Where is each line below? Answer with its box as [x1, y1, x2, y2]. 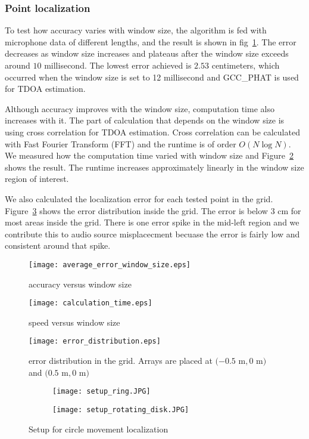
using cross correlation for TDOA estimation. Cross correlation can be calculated [5, 125, 300, 138]
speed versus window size [29, 316, 120, 328]
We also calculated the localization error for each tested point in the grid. [5, 192, 273, 205]
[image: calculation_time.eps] [29, 299, 152, 308]
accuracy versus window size [29, 277, 132, 290]
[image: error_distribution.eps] [29, 337, 161, 346]
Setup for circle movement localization [29, 422, 168, 435]
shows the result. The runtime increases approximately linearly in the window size [5, 160, 304, 173]
